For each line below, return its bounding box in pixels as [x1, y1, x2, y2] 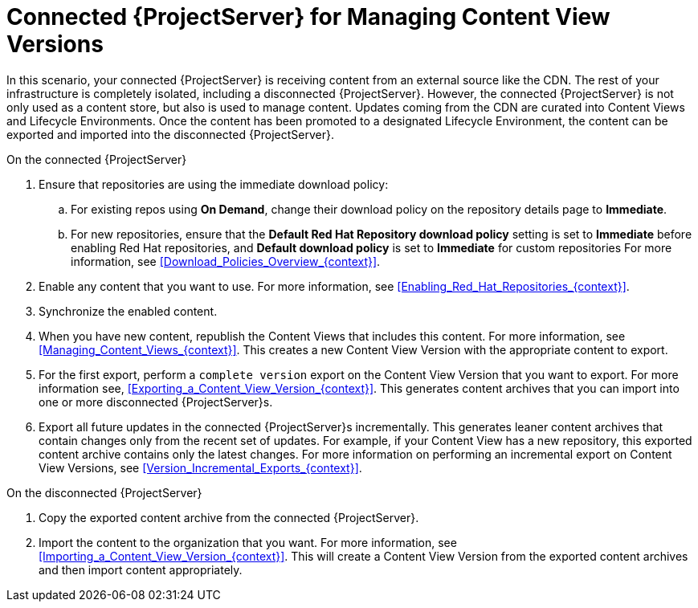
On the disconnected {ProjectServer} [6, 485, 202, 500]
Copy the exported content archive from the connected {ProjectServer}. [39, 510, 419, 524]
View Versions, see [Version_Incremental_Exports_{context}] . [39, 460, 362, 475]
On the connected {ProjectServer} [6, 152, 187, 166]
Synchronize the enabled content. [39, 304, 218, 318]
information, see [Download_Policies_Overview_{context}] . [71, 254, 381, 268]
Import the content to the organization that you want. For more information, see [39, 535, 457, 549]
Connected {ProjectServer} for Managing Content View [6, 3, 610, 31]
